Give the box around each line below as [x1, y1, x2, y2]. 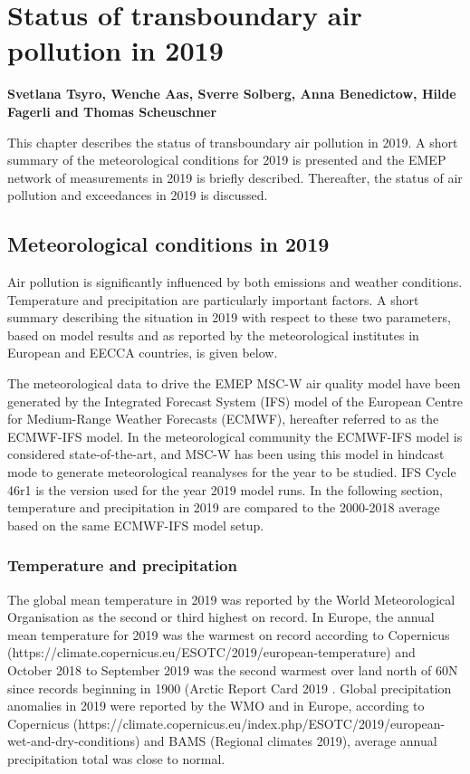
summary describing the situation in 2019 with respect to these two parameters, [7, 308, 451, 327]
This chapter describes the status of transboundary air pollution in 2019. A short [7, 132, 458, 151]
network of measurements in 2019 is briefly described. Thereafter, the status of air [7, 167, 463, 186]
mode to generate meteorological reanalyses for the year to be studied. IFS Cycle [7, 463, 456, 482]
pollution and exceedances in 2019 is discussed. [7, 186, 268, 205]
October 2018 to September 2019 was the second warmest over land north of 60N [7, 660, 458, 679]
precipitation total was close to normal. [7, 749, 225, 768]
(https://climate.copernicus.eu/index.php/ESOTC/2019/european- [72, 713, 446, 732]
